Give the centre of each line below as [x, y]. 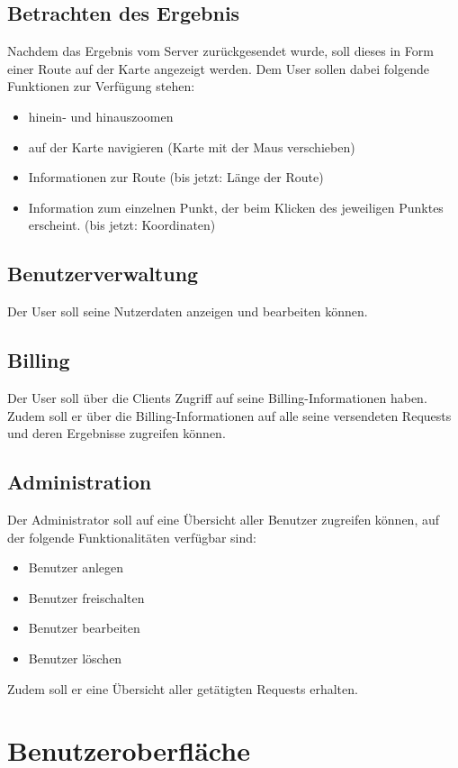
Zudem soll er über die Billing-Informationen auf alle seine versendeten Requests [229, 415]
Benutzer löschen [75, 658]
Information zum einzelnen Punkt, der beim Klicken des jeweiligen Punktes [236, 207]
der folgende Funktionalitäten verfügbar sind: [132, 537]
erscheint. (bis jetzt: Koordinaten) [122, 225]
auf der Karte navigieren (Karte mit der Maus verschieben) [192, 146]
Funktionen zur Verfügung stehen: [101, 86]
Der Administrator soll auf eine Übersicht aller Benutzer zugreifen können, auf [224, 519]
